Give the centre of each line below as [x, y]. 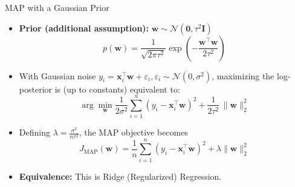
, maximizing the [243, 75]
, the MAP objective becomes [133, 132]
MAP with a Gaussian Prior [57, 7]
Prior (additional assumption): [84, 28]
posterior [36, 89]
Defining [34, 132]
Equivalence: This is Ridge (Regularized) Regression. [120, 176]
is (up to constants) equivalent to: [117, 89]
